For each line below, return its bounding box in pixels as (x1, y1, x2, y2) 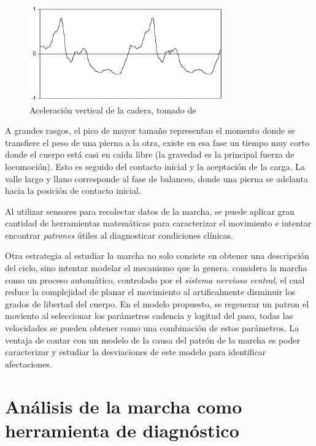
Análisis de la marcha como (5, 393, 242, 418)
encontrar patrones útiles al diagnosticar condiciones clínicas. (5, 228, 233, 241)
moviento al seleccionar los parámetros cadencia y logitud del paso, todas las (5, 309, 293, 322)
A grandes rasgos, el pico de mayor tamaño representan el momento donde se (5, 124, 295, 137)
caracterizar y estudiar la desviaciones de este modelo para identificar (5, 345, 266, 358)
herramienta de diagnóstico (5, 417, 239, 442)
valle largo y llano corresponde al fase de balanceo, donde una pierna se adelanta (5, 172, 308, 185)
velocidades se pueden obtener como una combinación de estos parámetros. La (5, 321, 299, 334)
